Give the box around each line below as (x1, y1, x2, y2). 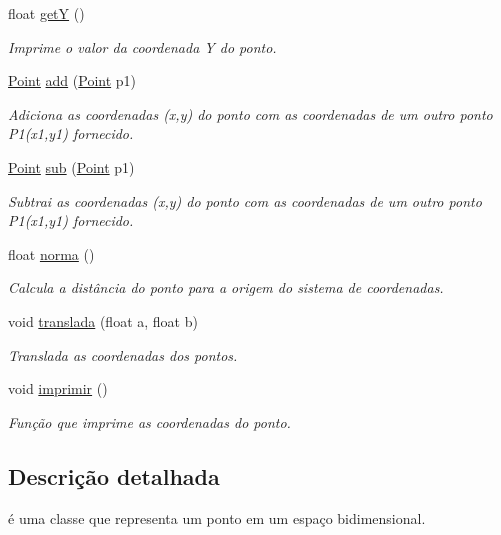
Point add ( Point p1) (8, 70, 137, 91)
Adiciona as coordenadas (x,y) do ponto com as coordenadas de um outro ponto (8, 103, 493, 124)
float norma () (8, 243, 95, 264)
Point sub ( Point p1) (8, 156, 135, 177)
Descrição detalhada (8, 460, 220, 491)
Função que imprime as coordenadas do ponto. (8, 411, 291, 432)
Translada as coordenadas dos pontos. (8, 344, 238, 365)
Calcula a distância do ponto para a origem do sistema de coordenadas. (8, 277, 444, 298)
